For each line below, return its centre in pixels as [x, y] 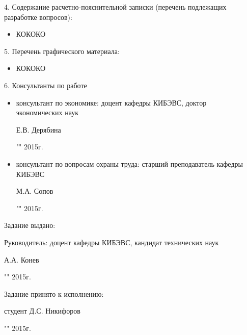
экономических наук [47, 112]
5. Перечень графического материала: [62, 51]
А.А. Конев [22, 259]
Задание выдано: [30, 225]
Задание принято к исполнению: [54, 293]
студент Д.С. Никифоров [42, 311]
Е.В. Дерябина [38, 129]
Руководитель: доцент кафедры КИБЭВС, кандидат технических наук [112, 242]
